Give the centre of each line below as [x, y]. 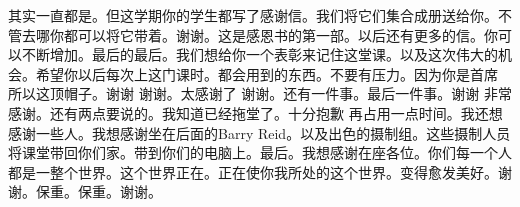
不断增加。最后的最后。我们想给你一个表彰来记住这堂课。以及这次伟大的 [259, 54]
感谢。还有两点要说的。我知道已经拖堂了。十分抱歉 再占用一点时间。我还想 [255, 112]
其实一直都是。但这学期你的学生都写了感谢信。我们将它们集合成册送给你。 [253, 15]
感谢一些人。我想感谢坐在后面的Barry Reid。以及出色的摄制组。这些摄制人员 [259, 132]
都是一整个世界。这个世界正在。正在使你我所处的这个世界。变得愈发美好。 [253, 171]
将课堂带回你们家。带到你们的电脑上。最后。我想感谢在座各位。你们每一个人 [260, 152]
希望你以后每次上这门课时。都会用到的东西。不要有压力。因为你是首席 [266, 73]
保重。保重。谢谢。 [98, 191]
